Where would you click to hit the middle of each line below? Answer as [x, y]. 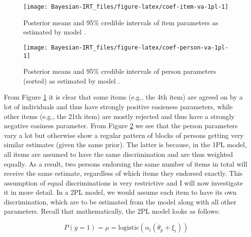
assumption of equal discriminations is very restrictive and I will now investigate [124, 182]
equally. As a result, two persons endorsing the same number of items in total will [126, 163]
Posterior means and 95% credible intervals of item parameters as [121, 22]
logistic [129, 228]
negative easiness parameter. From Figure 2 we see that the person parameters [121, 126]
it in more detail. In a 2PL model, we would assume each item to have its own [120, 192]
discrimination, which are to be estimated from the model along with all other [120, 201]
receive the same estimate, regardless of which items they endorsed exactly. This [123, 173]
